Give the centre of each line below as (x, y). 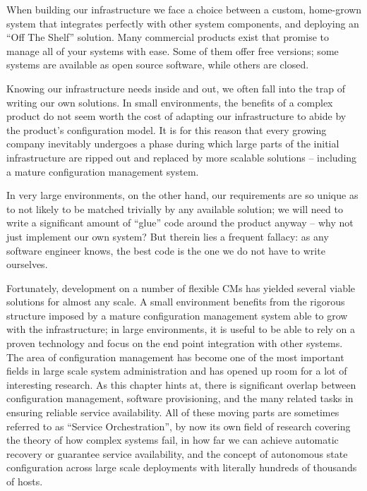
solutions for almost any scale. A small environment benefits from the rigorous (176, 302)
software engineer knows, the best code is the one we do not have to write (166, 250)
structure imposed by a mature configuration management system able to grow (177, 315)
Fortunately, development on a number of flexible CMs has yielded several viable (181, 287)
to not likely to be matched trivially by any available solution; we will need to (175, 208)
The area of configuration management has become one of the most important (175, 357)
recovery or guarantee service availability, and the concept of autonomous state (177, 453)
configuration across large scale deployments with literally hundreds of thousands (182, 467)
